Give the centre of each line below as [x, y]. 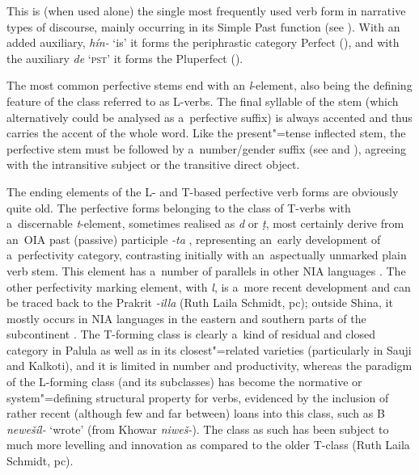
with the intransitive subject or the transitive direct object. [153, 164]
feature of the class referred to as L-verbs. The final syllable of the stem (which [203, 101]
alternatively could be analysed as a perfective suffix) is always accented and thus [209, 117]
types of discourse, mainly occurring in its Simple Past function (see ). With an [203, 26]
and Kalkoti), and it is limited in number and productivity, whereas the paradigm [209, 366]
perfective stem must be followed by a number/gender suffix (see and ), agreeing [206, 148]
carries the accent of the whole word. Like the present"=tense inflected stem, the [206, 133]
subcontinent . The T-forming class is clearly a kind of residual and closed [191, 334]
